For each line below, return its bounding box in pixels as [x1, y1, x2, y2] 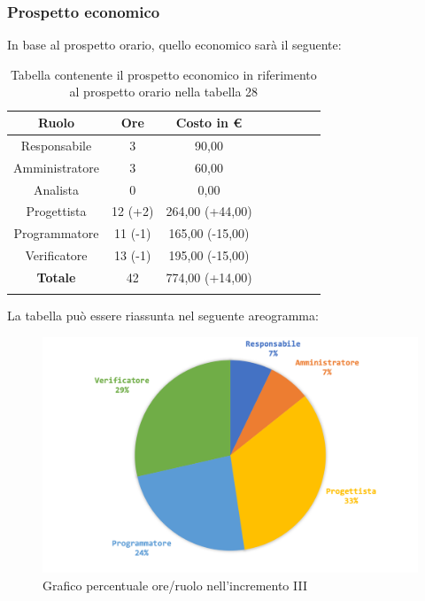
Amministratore [13, 158, 99, 176]
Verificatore [25, 246, 88, 265]
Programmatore [13, 224, 99, 243]
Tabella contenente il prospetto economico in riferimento [10, 65, 317, 83]
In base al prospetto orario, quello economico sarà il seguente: [7, 35, 342, 54]
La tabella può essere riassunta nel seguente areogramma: [7, 306, 319, 325]
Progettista [26, 202, 87, 220]
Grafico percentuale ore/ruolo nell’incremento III [42, 575, 307, 594]
